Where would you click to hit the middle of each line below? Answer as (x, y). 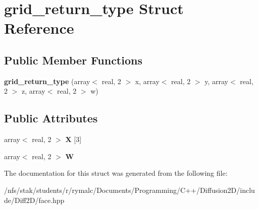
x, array (147, 81)
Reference (39, 28)
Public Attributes (51, 118)
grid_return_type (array (47, 81)
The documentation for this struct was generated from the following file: (116, 173)
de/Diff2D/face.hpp (34, 200)
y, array (217, 81)
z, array (33, 91)
